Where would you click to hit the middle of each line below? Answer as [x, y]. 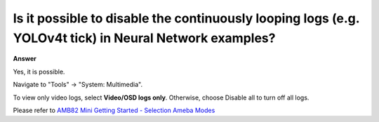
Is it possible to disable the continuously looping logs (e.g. [186, 18]
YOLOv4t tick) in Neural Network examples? [144, 38]
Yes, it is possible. [39, 72]
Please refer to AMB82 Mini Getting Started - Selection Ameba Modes [114, 110]
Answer [25, 59]
